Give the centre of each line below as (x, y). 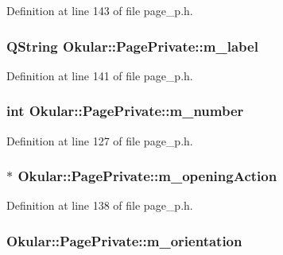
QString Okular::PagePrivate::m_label (132, 46)
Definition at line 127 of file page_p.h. (100, 140)
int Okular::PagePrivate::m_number (125, 111)
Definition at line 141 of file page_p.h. (100, 75)
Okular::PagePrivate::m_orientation (124, 240)
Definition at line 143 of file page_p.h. (100, 10)
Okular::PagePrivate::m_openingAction (147, 176)
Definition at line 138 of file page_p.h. (100, 205)
